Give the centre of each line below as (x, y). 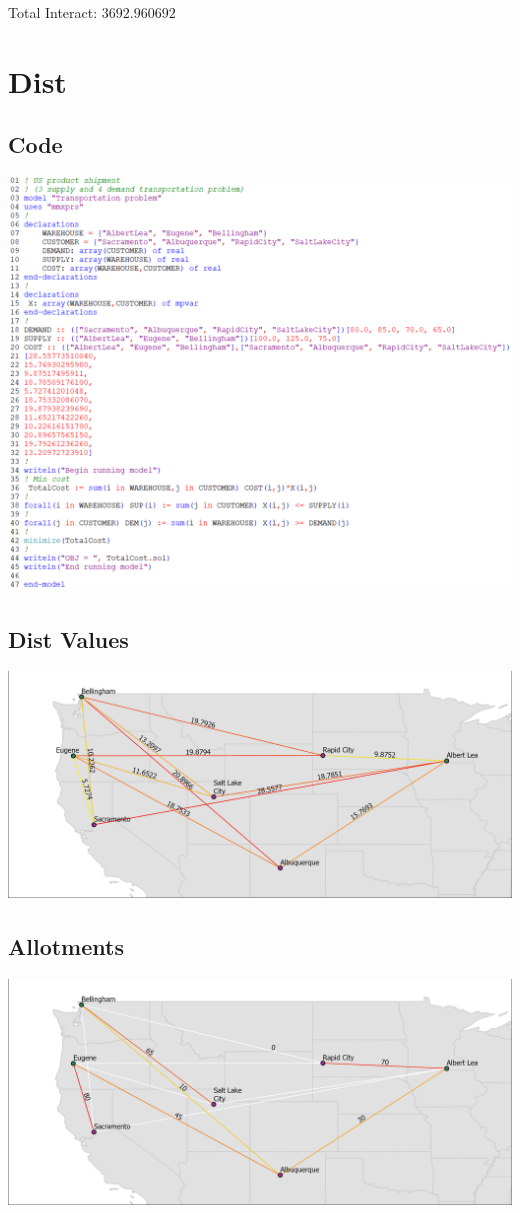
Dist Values (68, 638)
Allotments (66, 945)
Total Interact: (53, 12)
